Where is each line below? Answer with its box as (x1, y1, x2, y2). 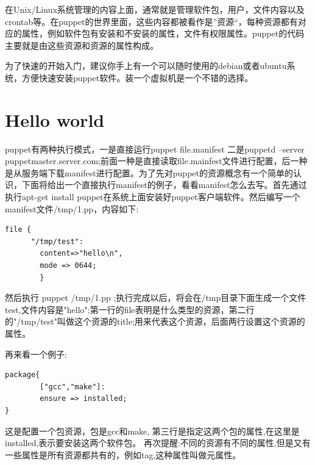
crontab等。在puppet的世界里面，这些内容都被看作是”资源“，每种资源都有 (5, 15, 298, 27)
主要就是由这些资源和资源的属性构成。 (5, 38, 158, 51)
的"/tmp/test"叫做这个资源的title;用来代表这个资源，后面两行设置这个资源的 (5, 315, 305, 328)
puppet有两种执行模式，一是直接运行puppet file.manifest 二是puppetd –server (5, 142, 305, 155)
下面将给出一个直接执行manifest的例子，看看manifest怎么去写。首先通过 (21, 178, 307, 191)
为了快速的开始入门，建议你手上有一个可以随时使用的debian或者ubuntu (5, 59, 287, 72)
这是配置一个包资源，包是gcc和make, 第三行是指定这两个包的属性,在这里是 (5, 424, 300, 437)
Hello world (5, 107, 105, 132)
